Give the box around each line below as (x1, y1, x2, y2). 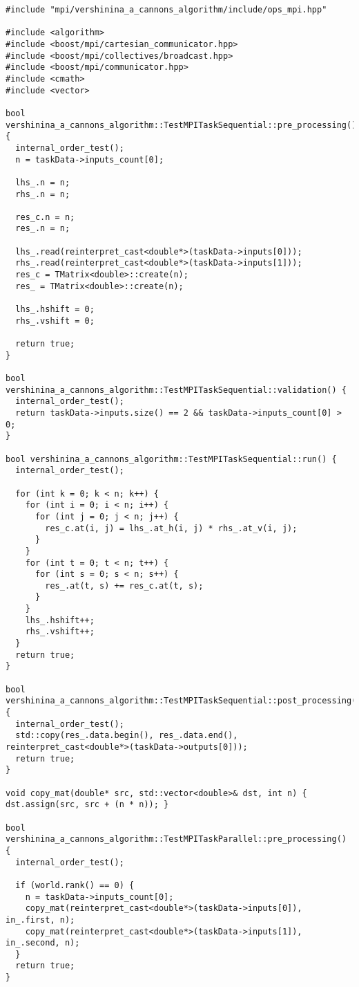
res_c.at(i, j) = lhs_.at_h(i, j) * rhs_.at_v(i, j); (45, 523, 298, 533)
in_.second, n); (6, 938, 80, 948)
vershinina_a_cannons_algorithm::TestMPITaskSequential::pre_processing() (6, 120, 357, 130)
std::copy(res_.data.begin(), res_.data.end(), (15, 730, 238, 741)
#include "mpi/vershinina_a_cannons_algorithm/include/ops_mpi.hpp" (6, 5, 327, 15)
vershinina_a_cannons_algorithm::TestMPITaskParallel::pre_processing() (6, 834, 347, 845)
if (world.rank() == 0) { (15, 880, 135, 890)
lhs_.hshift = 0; (15, 304, 95, 315)
